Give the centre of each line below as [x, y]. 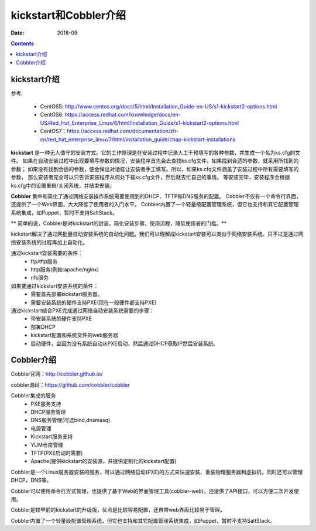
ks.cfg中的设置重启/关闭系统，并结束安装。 [63, 185]
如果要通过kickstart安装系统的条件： [55, 286]
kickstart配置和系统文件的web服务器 [74, 335]
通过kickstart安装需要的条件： [47, 253]
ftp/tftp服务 [44, 261]
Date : [18, 33]
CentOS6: [52, 115]
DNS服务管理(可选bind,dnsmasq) [71, 420]
